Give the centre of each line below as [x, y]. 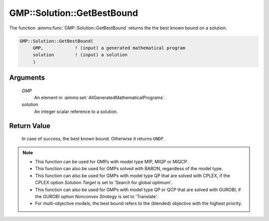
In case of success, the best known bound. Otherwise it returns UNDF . [93, 139]
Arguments [27, 78]
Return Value [30, 126]
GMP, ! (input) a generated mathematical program [109, 48]
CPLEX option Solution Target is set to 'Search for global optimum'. [104, 183]
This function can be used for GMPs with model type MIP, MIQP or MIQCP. [112, 162]
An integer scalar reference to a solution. [76, 111]
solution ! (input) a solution [80, 55]
